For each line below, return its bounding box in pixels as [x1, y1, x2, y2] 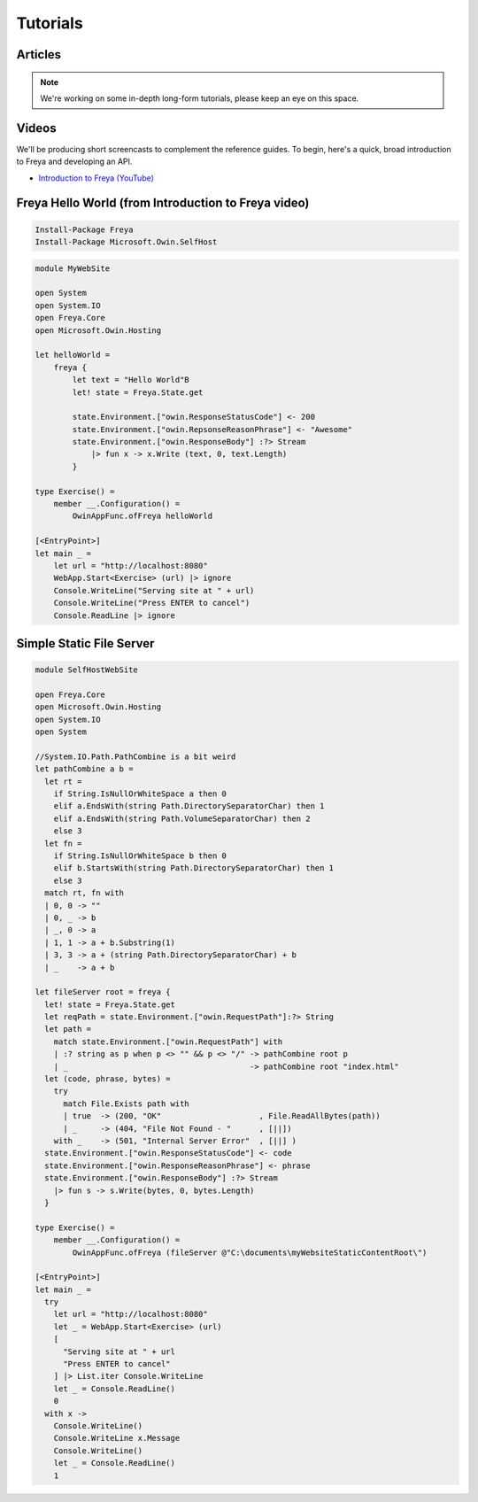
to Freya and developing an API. [16, 156, 133, 167]
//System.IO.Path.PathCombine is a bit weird [35, 751, 236, 762]
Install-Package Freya [35, 224, 134, 235]
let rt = [44, 776, 82, 786]
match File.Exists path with [63, 1098, 189, 1109]
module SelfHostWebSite [35, 665, 139, 675]
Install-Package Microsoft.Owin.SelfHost [35, 237, 218, 247]
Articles [16, 47, 62, 62]
